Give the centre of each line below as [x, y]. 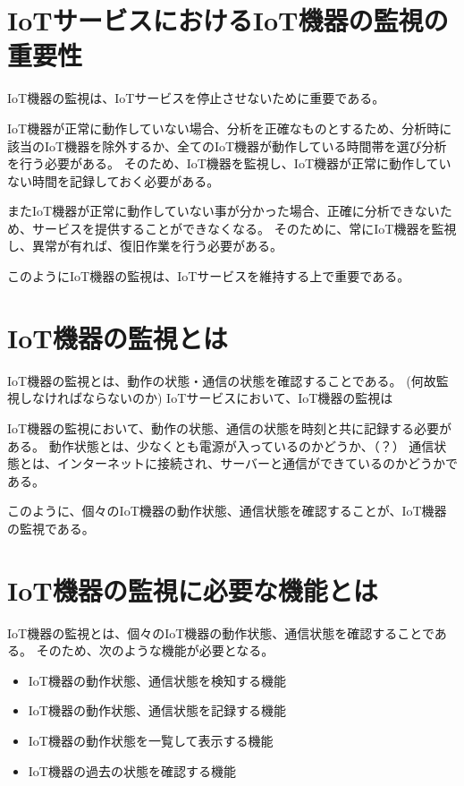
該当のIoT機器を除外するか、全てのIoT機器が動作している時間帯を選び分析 [227, 145]
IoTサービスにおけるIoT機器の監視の [228, 20]
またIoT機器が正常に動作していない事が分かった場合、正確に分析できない [224, 211]
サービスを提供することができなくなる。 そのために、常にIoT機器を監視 [244, 228]
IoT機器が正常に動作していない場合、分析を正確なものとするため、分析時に [230, 128]
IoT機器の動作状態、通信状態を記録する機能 [157, 710]
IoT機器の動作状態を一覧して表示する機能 [151, 741]
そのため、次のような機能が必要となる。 [155, 650]
